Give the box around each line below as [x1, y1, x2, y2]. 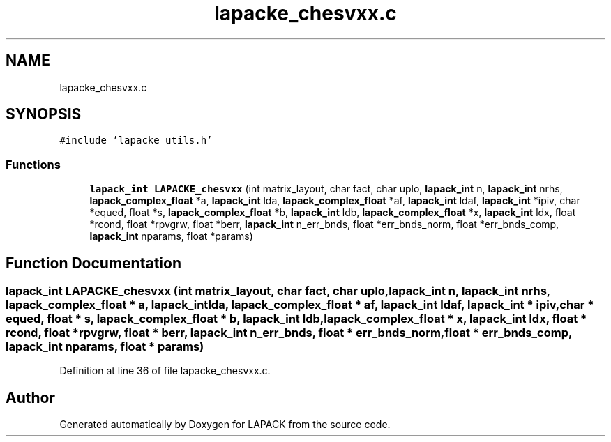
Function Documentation [6, 254, 181, 272]
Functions [6, 157, 61, 172]
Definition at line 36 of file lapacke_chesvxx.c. [59, 365, 271, 377]
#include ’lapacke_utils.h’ [59, 135, 213, 146]
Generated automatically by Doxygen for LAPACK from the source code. [59, 418, 391, 431]
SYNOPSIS [6, 105, 82, 123]
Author [6, 388, 55, 406]
